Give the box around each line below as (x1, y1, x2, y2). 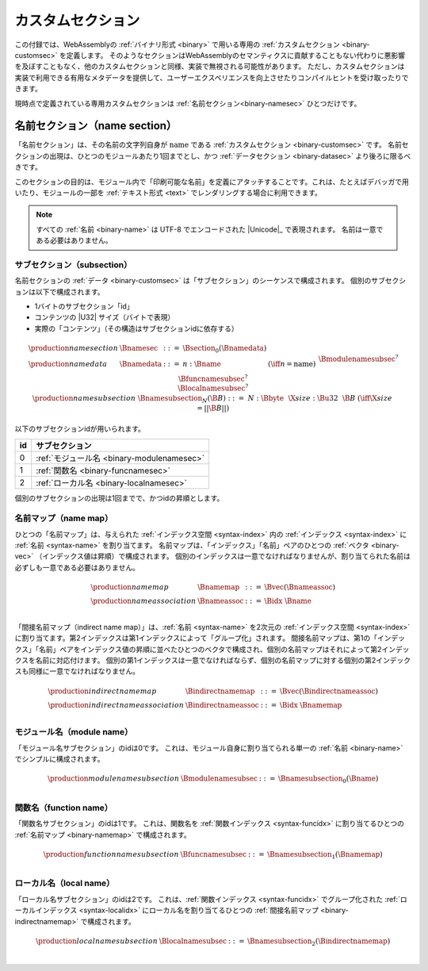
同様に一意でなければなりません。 (28, 666, 140, 676)
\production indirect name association (48, 700, 185, 709)
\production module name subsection (48, 774, 180, 783)
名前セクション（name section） (14, 119, 178, 132)
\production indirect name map (48, 686, 158, 696)
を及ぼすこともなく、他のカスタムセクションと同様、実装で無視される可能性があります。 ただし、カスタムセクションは (14, 62, 405, 71)
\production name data (28, 359, 108, 368)
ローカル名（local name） (14, 877, 115, 888)
